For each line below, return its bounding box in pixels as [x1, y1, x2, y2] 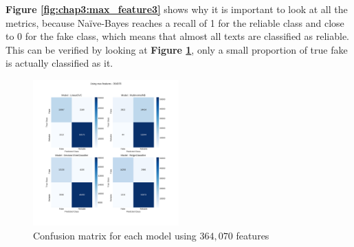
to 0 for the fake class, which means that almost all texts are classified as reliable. [5, 29, 349, 43]
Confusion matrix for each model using [33, 228, 197, 242]
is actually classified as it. [5, 56, 113, 70]
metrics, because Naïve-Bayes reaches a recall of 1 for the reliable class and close [5, 15, 344, 30]
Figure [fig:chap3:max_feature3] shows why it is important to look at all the [5, 2, 348, 16]
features [236, 228, 269, 242]
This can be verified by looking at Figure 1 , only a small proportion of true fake [5, 42, 348, 56]
